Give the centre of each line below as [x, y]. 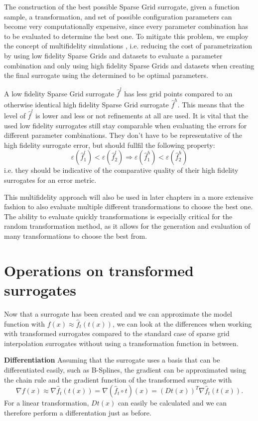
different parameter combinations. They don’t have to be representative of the [123, 135]
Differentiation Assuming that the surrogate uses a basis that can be [112, 360]
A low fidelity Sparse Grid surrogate [59, 93]
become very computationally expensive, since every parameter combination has [126, 26]
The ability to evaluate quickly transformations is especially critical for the [118, 216]
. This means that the [211, 104]
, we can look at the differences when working [182, 323]
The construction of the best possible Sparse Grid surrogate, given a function [122, 6]
